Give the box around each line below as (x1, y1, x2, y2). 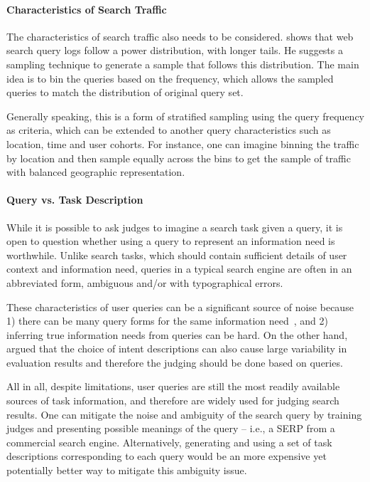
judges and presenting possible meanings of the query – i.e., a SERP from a (6, 421, 335, 436)
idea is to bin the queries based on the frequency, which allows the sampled (6, 70, 334, 85)
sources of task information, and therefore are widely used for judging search (6, 393, 339, 408)
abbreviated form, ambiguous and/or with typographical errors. (6, 275, 283, 290)
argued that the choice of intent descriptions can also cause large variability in (6, 341, 347, 356)
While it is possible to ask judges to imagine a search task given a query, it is (6, 219, 343, 234)
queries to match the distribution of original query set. (6, 85, 244, 100)
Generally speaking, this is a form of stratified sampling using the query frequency (6, 108, 365, 123)
